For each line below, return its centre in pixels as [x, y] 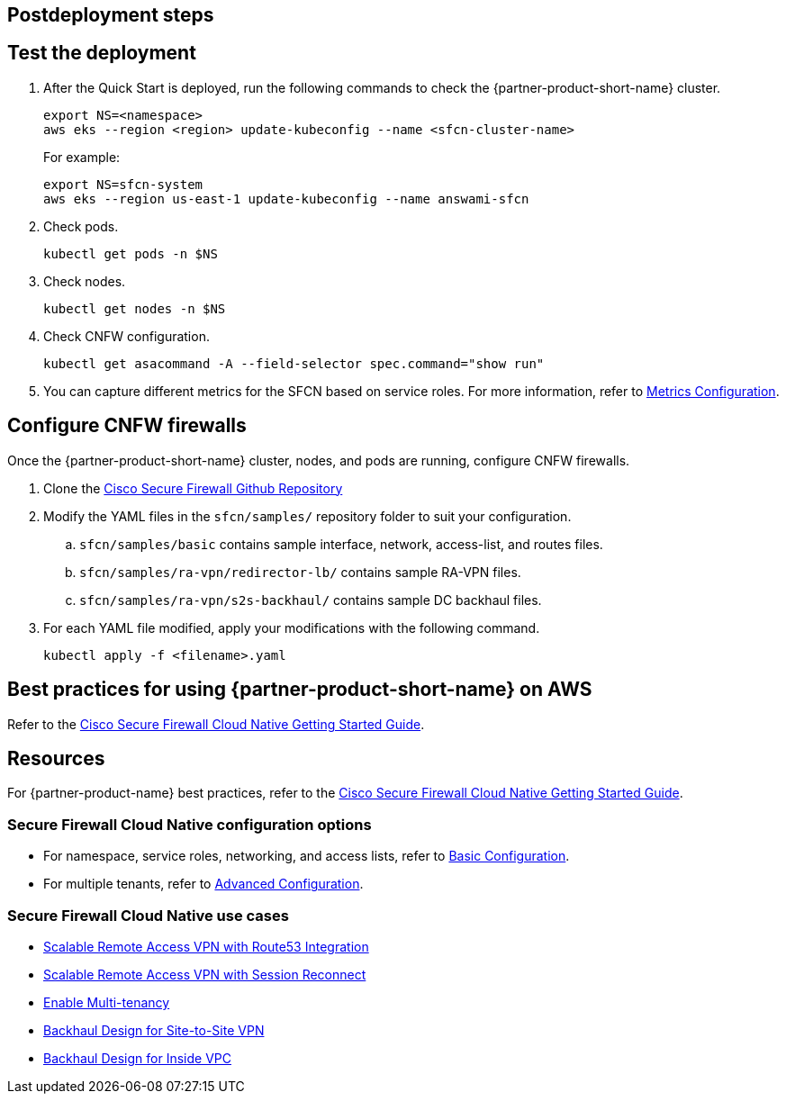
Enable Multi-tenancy [107, 1002]
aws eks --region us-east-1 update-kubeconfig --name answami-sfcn [286, 199]
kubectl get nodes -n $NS [135, 308]
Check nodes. [85, 281]
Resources [56, 758]
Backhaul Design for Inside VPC [137, 1058]
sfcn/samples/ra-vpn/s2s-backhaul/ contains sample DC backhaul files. [311, 600]
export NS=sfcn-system [123, 184]
